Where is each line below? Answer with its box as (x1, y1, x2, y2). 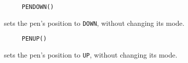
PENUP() (21, 35, 47, 43)
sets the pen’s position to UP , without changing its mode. (4, 49, 178, 60)
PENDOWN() (21, 3, 54, 10)
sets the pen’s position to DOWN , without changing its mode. (4, 17, 185, 28)
